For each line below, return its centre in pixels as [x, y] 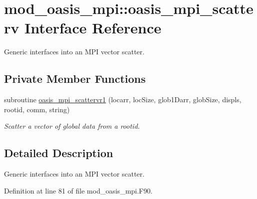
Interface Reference [93, 28]
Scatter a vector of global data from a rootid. [72, 126]
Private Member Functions [75, 79]
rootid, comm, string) [37, 109]
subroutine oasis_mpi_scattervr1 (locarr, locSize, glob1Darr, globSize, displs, [123, 99]
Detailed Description [59, 153]
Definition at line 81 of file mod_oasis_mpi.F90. [78, 190]
